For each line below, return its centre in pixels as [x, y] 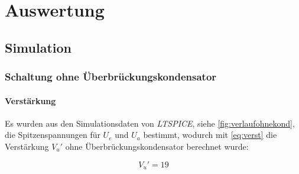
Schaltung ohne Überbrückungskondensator [111, 77]
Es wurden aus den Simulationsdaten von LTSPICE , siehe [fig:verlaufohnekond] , [150, 123]
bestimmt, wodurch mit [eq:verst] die [210, 135]
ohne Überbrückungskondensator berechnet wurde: [157, 146]
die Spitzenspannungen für [53, 135]
